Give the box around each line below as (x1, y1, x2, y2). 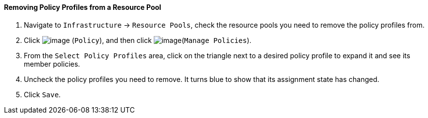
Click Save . (24, 90, 61, 99)
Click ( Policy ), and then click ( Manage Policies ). (24, 36, 251, 44)
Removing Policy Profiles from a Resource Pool (4, 3, 161, 11)
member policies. (24, 59, 80, 68)
